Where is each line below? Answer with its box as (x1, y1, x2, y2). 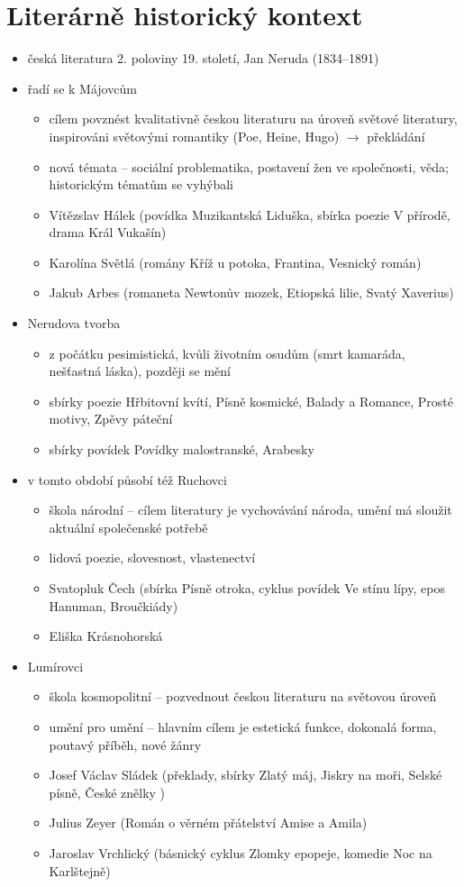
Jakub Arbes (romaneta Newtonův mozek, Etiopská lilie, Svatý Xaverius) (49, 283, 454, 302)
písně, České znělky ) (49, 782, 166, 801)
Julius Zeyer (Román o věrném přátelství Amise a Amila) (49, 813, 368, 832)
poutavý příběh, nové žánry (49, 735, 202, 754)
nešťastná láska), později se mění (49, 361, 231, 380)
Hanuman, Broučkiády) (49, 596, 178, 615)
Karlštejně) (49, 861, 111, 880)
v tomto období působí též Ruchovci (27, 470, 227, 489)
